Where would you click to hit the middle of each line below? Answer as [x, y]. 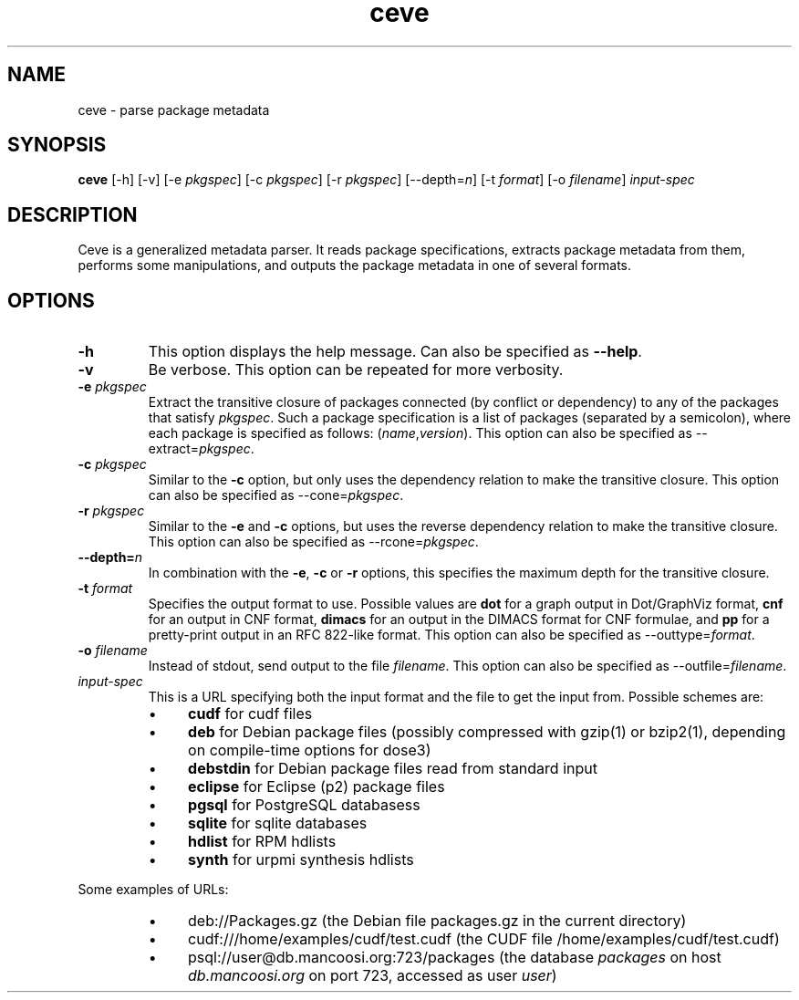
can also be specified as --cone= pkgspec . [276, 495]
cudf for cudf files [250, 714]
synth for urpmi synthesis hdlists [301, 860]
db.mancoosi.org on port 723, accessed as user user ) [373, 976]
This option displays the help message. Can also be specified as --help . [395, 352]
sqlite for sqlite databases [278, 823]
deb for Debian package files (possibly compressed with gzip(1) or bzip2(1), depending [487, 732]
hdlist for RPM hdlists [262, 842]
